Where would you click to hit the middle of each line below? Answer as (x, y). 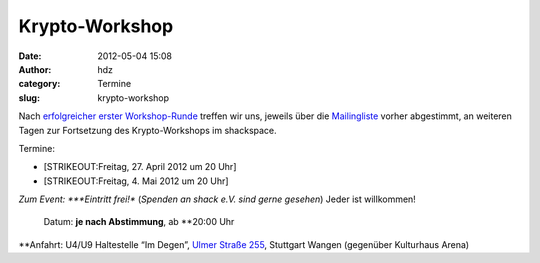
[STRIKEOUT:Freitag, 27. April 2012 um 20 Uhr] (140, 167)
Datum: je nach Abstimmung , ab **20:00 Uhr (139, 222)
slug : (29, 97)
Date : (30, 56)
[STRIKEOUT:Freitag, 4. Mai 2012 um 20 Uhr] (136, 181)
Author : (35, 69)
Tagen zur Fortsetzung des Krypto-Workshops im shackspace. (147, 130)
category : (39, 84)
